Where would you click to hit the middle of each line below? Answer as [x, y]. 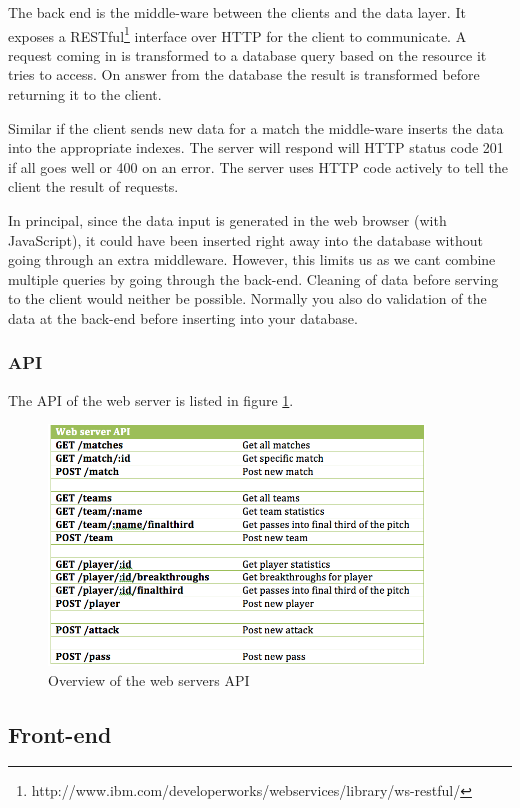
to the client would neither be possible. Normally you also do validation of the [247, 298]
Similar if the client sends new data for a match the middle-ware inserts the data [256, 127]
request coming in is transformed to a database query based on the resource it [247, 54]
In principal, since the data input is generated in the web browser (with [227, 220]
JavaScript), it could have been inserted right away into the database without [245, 239]
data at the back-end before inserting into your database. [183, 317]
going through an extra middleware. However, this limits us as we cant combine [252, 259]
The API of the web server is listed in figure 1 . [151, 399]
